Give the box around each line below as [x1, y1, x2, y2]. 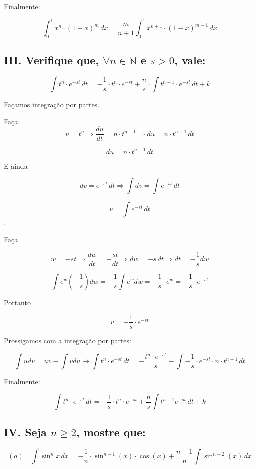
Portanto [4, 297, 31, 307]
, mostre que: [76, 424, 146, 440]
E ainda [4, 160, 28, 171]
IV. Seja [4, 424, 47, 440]
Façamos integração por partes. [4, 99, 100, 110]
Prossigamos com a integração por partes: [4, 335, 131, 346]
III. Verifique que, [4, 52, 99, 68]
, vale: [174, 52, 206, 68]
